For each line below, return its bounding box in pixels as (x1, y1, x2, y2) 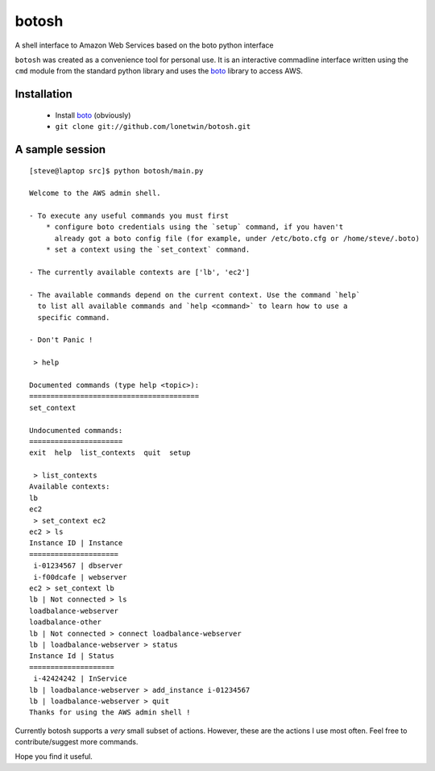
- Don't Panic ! (29, 335, 93, 344)
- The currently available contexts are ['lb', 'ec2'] (29, 268, 251, 277)
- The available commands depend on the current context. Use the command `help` (29, 290, 361, 299)
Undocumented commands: (29, 426, 123, 435)
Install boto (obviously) (55, 110, 131, 120)
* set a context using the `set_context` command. (45, 245, 251, 254)
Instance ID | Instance (29, 539, 123, 548)
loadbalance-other (29, 618, 102, 627)
